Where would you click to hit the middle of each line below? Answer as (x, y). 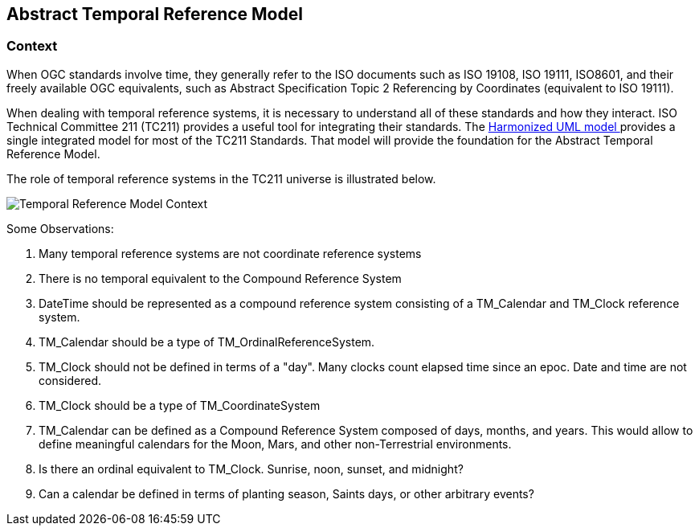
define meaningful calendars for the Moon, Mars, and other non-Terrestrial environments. (275, 444)
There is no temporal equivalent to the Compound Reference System (220, 278)
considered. (70, 380)
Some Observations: (60, 228)
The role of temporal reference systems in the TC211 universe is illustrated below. (221, 178)
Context (32, 46)
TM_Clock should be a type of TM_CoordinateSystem (180, 405)
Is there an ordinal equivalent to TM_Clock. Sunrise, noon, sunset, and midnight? (251, 469)
